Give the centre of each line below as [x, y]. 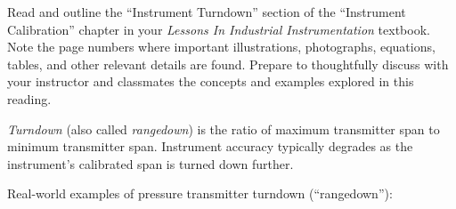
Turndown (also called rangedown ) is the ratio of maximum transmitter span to [224, 129]
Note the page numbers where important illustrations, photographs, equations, [221, 47]
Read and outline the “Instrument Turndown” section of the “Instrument [207, 12]
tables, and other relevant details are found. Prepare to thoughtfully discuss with [228, 64]
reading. [29, 98]
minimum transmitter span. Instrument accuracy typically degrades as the [210, 146]
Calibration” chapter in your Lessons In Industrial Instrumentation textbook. [219, 29]
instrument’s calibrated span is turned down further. [151, 163]
